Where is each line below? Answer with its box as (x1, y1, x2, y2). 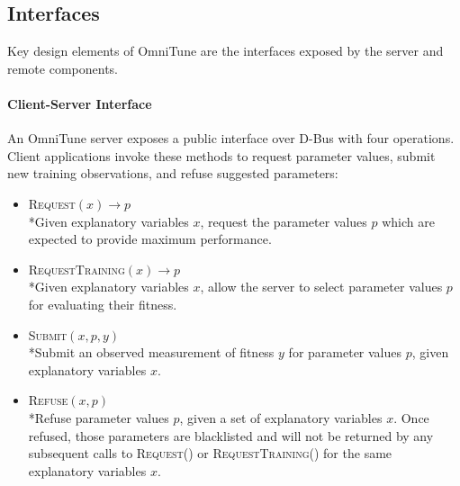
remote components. (7, 58, 118, 77)
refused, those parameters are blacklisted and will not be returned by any (28, 426, 434, 445)
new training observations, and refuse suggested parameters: (7, 164, 338, 183)
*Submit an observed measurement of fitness (28, 343, 275, 362)
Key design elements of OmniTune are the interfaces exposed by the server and (7, 41, 444, 60)
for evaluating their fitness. (28, 294, 177, 313)
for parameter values (288, 343, 402, 362)
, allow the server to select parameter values (200, 277, 443, 296)
